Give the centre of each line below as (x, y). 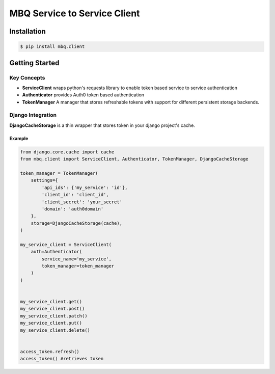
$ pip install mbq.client (52, 47)
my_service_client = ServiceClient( (66, 244)
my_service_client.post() (52, 309)
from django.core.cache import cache (67, 152)
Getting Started (34, 63)
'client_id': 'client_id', (75, 195)
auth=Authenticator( (57, 252)
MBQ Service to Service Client (75, 13)
